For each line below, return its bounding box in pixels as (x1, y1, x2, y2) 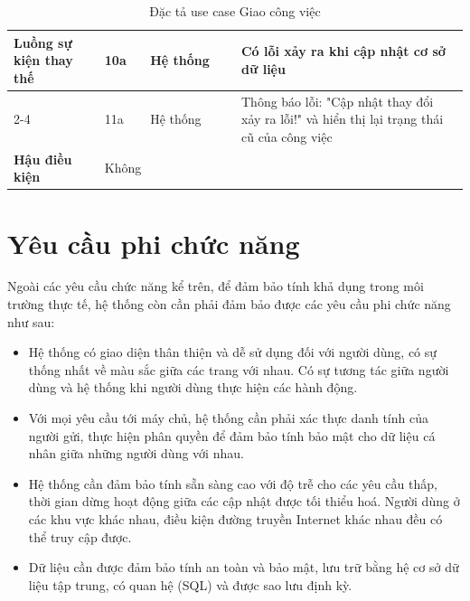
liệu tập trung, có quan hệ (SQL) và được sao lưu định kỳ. (28, 575, 352, 594)
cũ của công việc (240, 127, 333, 146)
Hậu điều (14, 149, 72, 168)
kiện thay (14, 51, 73, 70)
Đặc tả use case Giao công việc (149, 2, 321, 20)
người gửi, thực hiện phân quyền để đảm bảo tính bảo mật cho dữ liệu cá (28, 426, 436, 445)
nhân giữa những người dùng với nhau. (28, 444, 244, 463)
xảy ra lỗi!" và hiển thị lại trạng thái (240, 109, 444, 128)
